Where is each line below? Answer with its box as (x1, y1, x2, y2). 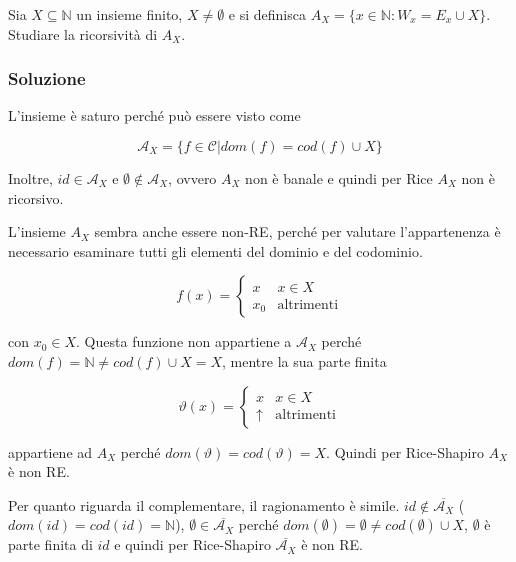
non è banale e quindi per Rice (245, 168, 433, 188)
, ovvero (168, 168, 217, 188)
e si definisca (228, 4, 306, 24)
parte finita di (8, 534, 93, 555)
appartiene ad (8, 441, 93, 462)
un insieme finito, (76, 4, 183, 24)
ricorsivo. (8, 187, 64, 208)
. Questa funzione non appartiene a (76, 331, 292, 352)
